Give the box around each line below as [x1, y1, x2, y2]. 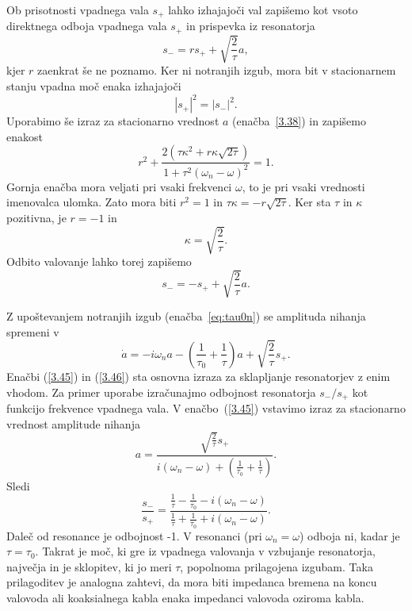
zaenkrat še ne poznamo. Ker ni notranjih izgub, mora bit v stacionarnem [37, 62, 396, 79]
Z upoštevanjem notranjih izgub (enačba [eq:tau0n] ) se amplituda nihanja [6, 308, 366, 325]
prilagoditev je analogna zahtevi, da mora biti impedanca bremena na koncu [6, 574, 377, 590]
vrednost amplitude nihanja [6, 415, 140, 432]
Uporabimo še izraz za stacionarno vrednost [6, 113, 219, 129]
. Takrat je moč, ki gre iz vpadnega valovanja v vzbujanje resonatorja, [35, 543, 376, 559]
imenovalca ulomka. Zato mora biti [6, 194, 177, 210]
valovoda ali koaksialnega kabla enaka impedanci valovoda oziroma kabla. [6, 589, 364, 605]
